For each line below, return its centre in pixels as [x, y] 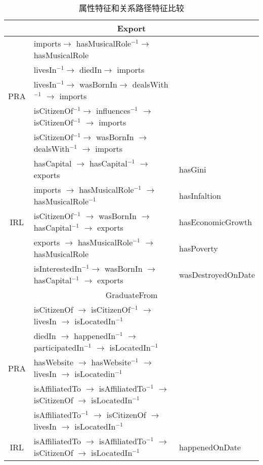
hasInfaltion [200, 195]
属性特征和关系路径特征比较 [131, 8]
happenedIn [95, 336]
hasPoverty [199, 248]
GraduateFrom [131, 295]
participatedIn [59, 347]
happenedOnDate [210, 447]
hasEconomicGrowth [216, 222]
